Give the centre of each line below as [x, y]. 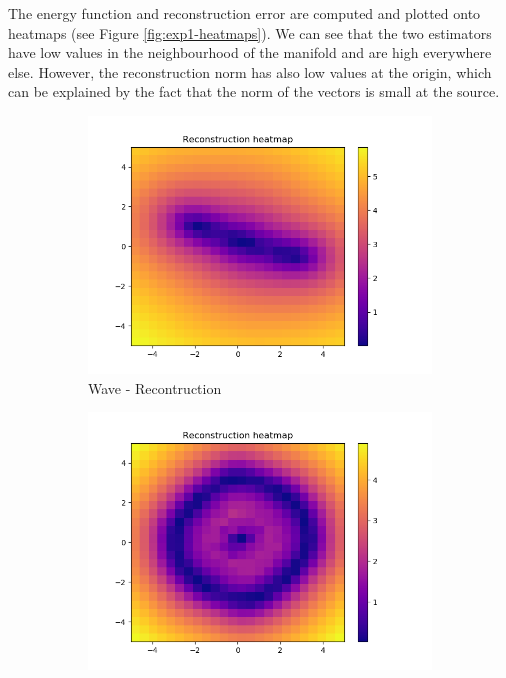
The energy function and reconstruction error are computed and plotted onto [244, 13]
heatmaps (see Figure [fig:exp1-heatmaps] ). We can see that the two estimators [250, 32]
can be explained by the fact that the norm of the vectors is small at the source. [254, 91]
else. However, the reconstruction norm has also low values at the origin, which [250, 71]
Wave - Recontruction [155, 387]
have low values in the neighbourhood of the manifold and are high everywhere [250, 52]
